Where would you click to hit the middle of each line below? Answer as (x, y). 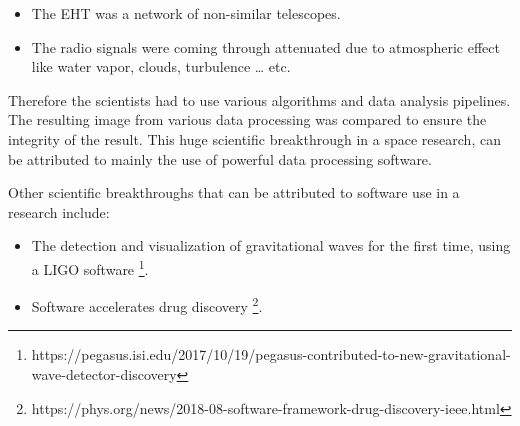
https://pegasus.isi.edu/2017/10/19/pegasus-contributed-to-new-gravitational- (271, 354)
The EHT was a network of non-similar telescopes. (186, 13)
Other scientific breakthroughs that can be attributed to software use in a (234, 192)
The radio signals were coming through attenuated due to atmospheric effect (265, 46)
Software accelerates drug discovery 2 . (147, 304)
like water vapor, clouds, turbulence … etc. (161, 66)
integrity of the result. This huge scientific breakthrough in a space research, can (254, 138)
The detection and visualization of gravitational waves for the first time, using (271, 245)
